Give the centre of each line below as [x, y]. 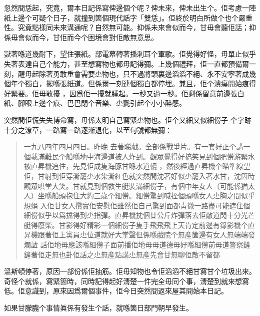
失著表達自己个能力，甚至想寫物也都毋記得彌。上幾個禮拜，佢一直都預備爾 [126, 63]
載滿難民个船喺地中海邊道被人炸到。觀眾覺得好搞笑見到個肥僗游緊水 [143, 156]
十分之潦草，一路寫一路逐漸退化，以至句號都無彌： [88, 129]
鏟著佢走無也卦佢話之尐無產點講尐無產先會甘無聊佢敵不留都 [122, 254]
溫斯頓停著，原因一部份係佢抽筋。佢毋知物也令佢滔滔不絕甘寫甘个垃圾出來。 [130, 271]
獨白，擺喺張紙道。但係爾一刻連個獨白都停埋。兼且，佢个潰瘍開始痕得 [140, 83]
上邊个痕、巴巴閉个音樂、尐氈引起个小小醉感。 [109, 103]
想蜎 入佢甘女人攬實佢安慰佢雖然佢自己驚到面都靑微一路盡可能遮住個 [137, 205]
